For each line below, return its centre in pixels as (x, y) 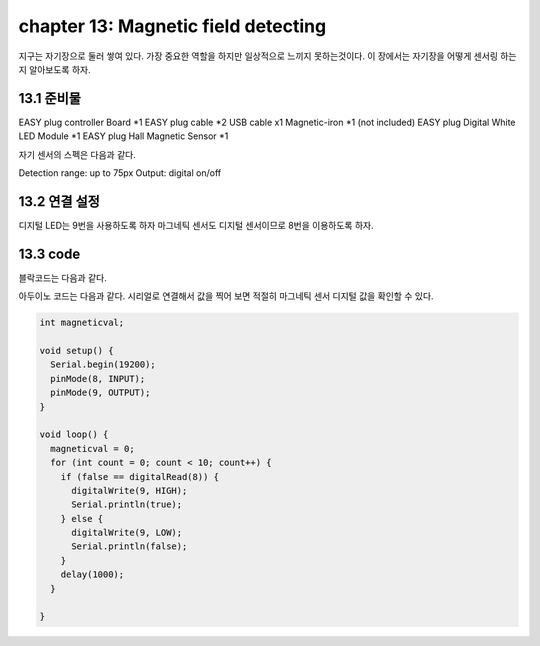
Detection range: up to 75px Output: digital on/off (120, 173)
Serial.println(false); (129, 546)
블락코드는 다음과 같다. (62, 277)
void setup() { (76, 350)
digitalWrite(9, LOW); (127, 533)
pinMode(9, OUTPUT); (100, 393)
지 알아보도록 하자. (54, 69)
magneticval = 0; (92, 448)
